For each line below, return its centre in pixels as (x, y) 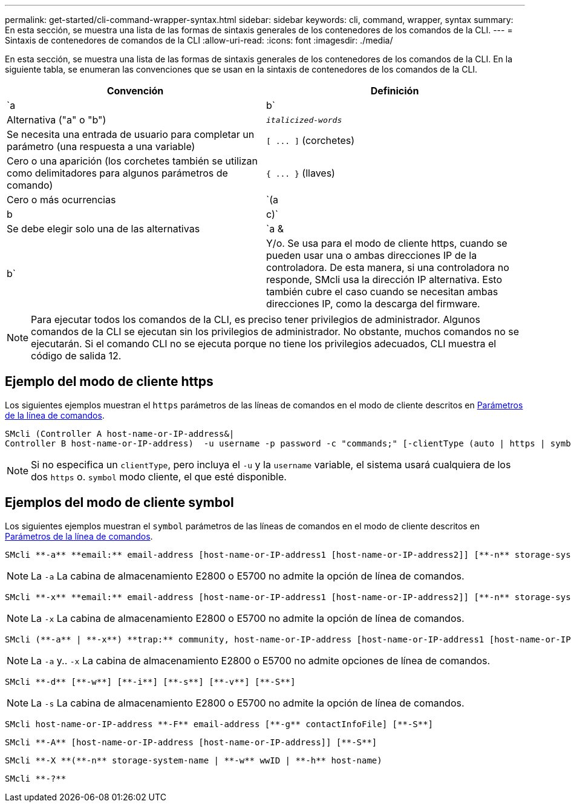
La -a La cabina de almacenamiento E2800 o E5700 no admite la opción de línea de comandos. (248, 576)
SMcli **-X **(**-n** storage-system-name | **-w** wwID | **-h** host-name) (194, 760)
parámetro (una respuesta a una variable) (101, 146)
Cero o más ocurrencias (61, 200)
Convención (135, 91)
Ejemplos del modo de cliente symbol (119, 503)
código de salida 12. (76, 356)
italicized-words (304, 120)
